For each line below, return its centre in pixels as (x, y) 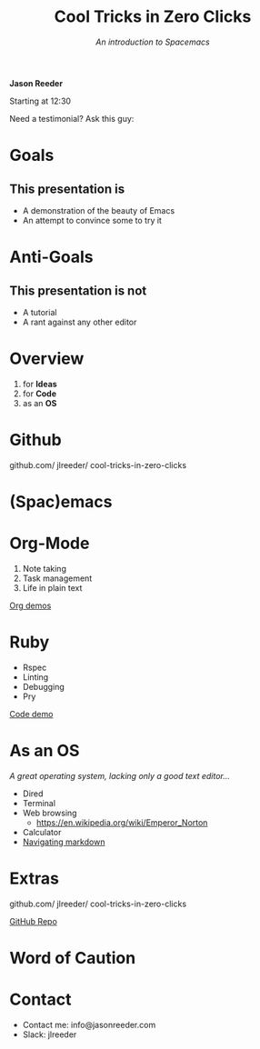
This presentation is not (78, 290)
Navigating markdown (64, 842)
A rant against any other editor (80, 322)
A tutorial (40, 312)
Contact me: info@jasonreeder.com (89, 1024)
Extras (34, 878)
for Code (40, 394)
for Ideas (40, 384)
